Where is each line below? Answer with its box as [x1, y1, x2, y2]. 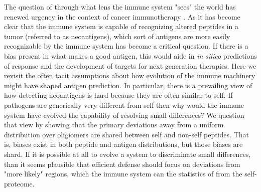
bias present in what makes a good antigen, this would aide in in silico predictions [4, 50, 257, 61]
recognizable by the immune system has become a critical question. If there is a [4, 41, 248, 51]
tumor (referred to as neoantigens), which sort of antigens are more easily [4, 31, 230, 41]
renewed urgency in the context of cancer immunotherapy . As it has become [4, 11, 240, 22]
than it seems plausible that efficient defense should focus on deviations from [4, 158, 240, 169]
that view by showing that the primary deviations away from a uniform [4, 119, 224, 130]
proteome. [4, 178, 35, 188]
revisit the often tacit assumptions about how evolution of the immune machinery [4, 70, 255, 81]
